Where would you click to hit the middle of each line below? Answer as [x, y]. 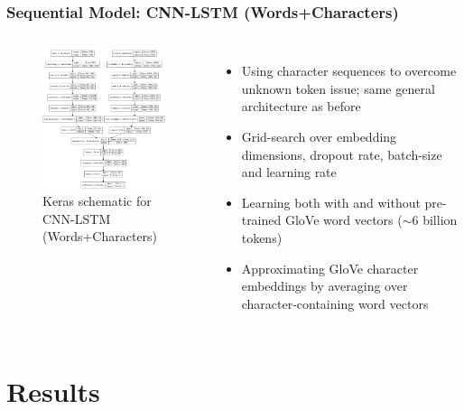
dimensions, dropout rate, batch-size [342, 154]
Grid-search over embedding [319, 136]
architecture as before [301, 106]
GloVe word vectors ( [343, 220]
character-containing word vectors [335, 303]
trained [261, 220]
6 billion [435, 220]
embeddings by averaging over [325, 286]
